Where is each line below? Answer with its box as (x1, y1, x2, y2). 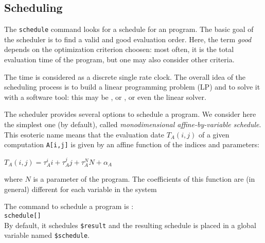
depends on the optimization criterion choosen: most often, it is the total (4, 44, 234, 55)
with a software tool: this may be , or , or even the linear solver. (4, 91, 206, 102)
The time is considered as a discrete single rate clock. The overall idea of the (4, 71, 246, 82)
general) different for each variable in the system (4, 183, 157, 194)
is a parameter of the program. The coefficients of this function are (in (33, 173, 255, 184)
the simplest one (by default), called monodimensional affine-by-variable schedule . (4, 119, 261, 130)
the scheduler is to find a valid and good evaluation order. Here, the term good (4, 33, 252, 44)
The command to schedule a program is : (4, 201, 134, 212)
